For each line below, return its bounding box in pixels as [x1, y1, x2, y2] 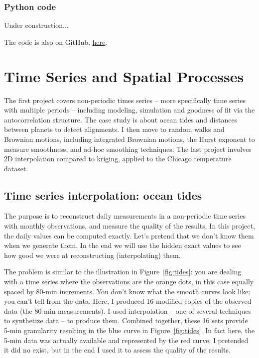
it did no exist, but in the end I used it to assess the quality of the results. [4, 345, 231, 355]
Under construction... [4, 20, 69, 30]
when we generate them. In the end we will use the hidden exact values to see [4, 240, 241, 250]
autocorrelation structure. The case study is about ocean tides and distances [4, 114, 238, 124]
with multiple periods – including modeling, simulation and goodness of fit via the [4, 105, 255, 115]
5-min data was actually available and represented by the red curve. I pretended [4, 335, 249, 345]
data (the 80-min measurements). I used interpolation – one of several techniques [4, 305, 252, 316]
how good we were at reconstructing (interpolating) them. [4, 249, 181, 260]
